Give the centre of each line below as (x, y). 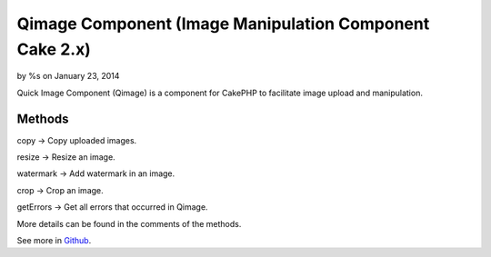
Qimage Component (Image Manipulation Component (223, 24)
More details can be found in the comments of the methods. (129, 223)
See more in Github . (54, 240)
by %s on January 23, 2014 (68, 76)
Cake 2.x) (54, 49)
